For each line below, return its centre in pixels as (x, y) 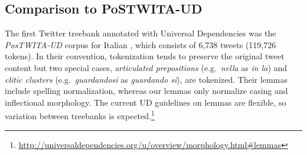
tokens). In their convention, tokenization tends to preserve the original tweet (145, 56)
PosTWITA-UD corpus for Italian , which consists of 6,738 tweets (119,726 (141, 44)
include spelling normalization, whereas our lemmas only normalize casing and (146, 91)
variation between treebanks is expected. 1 (80, 115)
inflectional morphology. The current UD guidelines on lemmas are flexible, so (146, 102)
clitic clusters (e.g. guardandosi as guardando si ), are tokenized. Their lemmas (146, 79)
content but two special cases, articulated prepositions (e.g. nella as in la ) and (146, 67)
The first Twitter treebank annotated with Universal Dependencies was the (141, 33)
